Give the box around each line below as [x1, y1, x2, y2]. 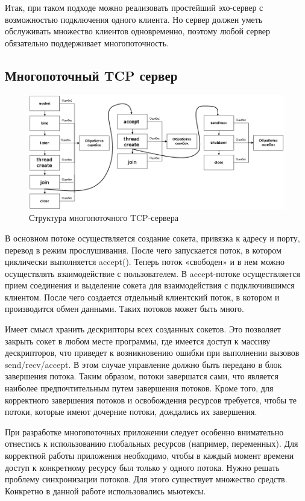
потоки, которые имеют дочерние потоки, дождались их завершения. [5, 405, 257, 418]
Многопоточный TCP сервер [5, 66, 178, 84]
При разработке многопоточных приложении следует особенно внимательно [5, 425, 284, 438]
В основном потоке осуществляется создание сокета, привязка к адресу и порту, [5, 231, 300, 244]
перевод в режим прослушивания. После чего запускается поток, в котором [5, 243, 281, 256]
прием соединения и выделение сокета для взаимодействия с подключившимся [5, 279, 295, 291]
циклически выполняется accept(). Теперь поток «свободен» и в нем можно [5, 255, 285, 268]
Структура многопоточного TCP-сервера [29, 211, 178, 224]
